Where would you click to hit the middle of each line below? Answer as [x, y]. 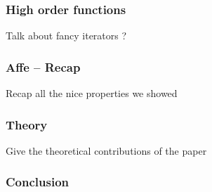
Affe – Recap [43, 66]
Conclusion [37, 182]
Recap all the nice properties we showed [92, 93]
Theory [27, 124]
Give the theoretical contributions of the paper [106, 150]
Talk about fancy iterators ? [66, 36]
